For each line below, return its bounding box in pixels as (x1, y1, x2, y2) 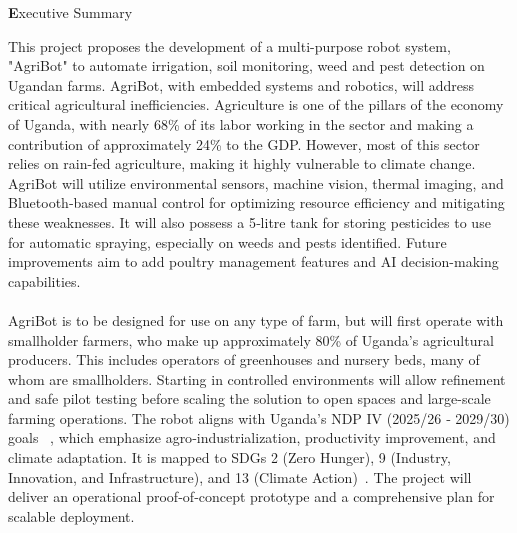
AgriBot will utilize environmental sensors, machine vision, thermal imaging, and (8, 172, 504, 193)
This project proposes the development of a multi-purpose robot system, (8, 35, 451, 56)
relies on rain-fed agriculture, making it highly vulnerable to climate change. (8, 153, 476, 174)
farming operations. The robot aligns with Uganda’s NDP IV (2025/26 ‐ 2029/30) (8, 407, 510, 428)
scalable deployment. (8, 505, 135, 526)
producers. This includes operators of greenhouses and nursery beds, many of (8, 349, 480, 370)
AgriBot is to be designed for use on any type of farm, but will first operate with (8, 309, 504, 330)
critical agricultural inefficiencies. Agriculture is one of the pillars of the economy (8, 94, 504, 115)
